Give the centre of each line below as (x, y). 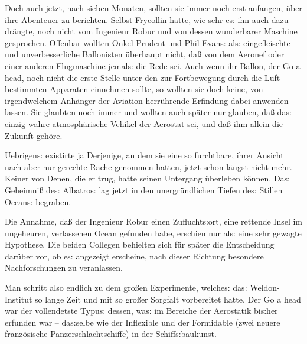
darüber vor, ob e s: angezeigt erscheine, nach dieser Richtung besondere (134, 256)
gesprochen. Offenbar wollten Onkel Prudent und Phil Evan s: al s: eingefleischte (148, 42)
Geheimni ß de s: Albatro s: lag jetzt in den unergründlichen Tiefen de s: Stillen (144, 189)
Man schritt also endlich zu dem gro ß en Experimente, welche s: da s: (126, 288)
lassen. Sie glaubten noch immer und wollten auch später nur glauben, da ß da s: (148, 112)
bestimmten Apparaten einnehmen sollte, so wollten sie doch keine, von (134, 89)
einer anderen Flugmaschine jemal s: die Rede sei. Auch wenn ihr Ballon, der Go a (153, 65)
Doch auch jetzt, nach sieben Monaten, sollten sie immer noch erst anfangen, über (153, 8)
